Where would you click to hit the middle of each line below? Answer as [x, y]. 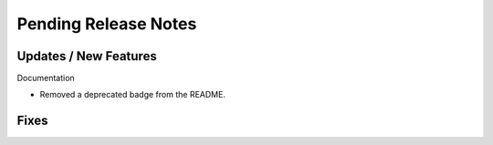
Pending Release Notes [107, 24]
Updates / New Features [87, 56]
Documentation [46, 78]
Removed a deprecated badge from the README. [132, 95]
